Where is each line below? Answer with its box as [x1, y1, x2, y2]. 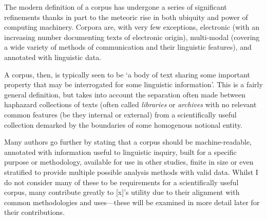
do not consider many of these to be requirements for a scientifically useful [4, 176, 239, 187]
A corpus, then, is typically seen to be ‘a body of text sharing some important [4, 69, 250, 79]
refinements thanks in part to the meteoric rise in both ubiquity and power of [4, 11, 248, 22]
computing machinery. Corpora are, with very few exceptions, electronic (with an [4, 22, 259, 32]
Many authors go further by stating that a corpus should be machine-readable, [4, 136, 252, 147]
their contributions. [4, 207, 65, 217]
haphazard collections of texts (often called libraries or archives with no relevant [4, 99, 257, 110]
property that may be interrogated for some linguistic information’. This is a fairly [4, 79, 263, 90]
